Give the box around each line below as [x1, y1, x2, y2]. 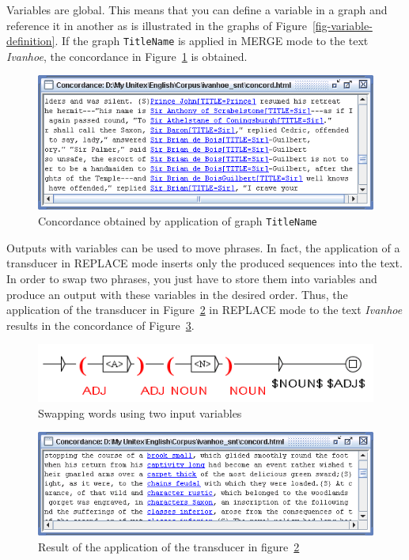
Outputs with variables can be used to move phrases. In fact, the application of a [6, 239, 400, 255]
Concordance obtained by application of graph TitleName [38, 213, 317, 229]
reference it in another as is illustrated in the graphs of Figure [6, 17, 307, 33]
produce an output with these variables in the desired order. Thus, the [6, 286, 348, 302]
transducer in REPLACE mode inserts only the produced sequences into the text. [6, 255, 403, 271]
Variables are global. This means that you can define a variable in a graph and [6, 2, 388, 17]
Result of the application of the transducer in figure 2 [38, 538, 300, 554]
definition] [6, 32, 55, 49]
